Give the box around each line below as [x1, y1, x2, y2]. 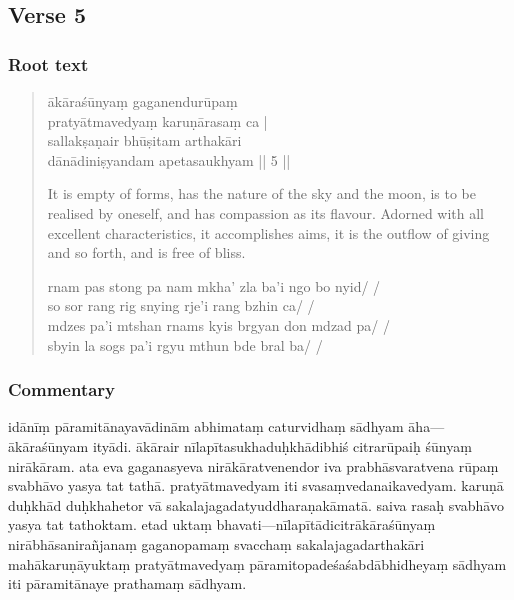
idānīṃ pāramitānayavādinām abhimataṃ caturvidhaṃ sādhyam [8, 416, 404, 437]
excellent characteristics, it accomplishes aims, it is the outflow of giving [47, 222, 490, 243]
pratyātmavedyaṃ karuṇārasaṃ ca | [47, 110, 268, 131]
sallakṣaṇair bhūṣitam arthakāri [47, 130, 242, 151]
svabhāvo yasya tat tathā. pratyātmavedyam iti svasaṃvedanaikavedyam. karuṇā [8, 475, 504, 496]
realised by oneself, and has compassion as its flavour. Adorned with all [47, 202, 485, 223]
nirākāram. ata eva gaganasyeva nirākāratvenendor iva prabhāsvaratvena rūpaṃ [8, 455, 499, 476]
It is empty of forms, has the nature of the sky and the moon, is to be [47, 183, 477, 204]
